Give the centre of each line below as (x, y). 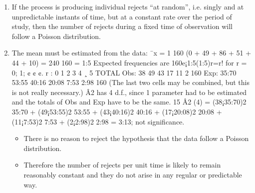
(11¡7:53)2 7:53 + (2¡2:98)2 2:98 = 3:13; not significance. (98, 121)
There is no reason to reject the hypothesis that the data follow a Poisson (136, 138)
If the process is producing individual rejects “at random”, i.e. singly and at (128, 6)
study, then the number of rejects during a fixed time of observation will (122, 26)
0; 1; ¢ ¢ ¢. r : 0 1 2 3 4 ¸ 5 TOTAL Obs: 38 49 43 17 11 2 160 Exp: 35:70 (124, 72)
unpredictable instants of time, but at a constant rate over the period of (122, 16)
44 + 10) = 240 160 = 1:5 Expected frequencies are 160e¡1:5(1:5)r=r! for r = (129, 62)
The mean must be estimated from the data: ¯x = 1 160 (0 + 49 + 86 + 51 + (131, 53)
